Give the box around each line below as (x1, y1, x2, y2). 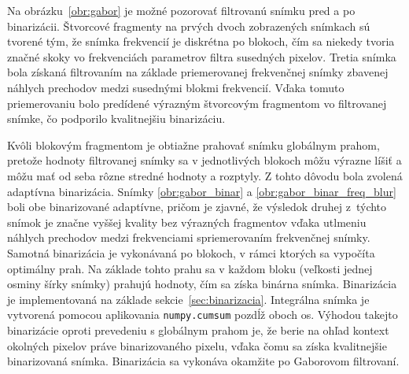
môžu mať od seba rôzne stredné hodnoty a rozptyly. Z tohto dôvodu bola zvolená (7, 167, 403, 183)
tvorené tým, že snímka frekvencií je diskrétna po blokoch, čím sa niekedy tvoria (7, 33, 395, 50)
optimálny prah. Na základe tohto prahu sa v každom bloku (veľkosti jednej (7, 260, 373, 276)
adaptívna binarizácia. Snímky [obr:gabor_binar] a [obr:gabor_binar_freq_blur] (7, 183, 396, 199)
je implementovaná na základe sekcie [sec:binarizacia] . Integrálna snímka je (7, 291, 370, 307)
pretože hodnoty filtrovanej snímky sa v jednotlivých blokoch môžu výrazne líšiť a (7, 152, 402, 168)
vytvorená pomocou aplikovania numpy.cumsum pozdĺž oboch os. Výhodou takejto (7, 306, 398, 323)
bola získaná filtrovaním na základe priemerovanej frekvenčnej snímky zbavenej (7, 64, 389, 80)
